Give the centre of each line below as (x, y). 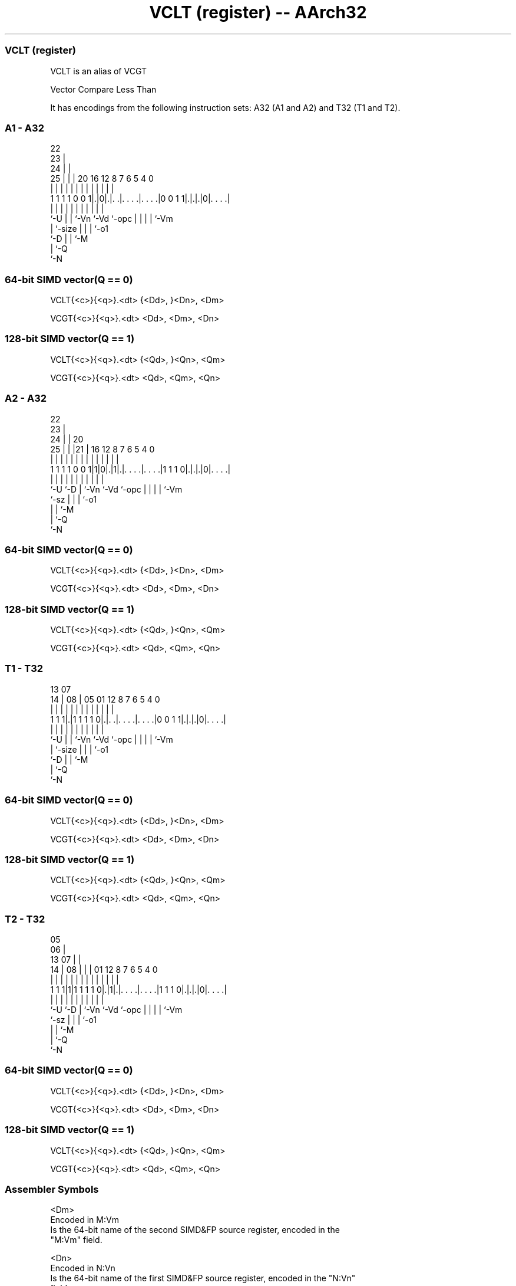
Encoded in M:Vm (85, 1220)
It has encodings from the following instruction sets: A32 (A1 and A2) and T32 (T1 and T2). (225, 107)
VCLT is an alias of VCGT (98, 71)
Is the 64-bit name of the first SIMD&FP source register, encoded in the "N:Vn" (203, 1278)
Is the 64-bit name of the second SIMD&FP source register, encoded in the (195, 1230)
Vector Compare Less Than (103, 89)
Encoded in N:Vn (83, 1268)
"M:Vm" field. (76, 1240)
